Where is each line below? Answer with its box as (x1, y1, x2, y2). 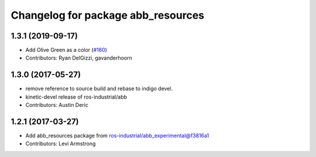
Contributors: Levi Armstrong (25, 140, 96, 147)
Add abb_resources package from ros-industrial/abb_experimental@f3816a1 (25, 132, 209, 139)
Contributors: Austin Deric (25, 102, 89, 109)
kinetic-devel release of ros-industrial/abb (25, 93, 128, 100)
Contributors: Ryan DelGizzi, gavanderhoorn (25, 54, 133, 61)
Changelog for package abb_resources (11, 9, 205, 22)
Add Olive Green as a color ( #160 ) (25, 47, 108, 54)
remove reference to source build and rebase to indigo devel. (25, 85, 173, 92)
